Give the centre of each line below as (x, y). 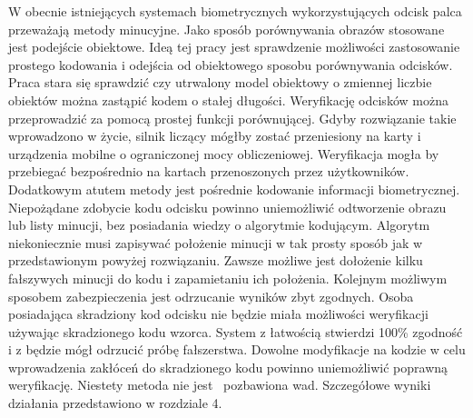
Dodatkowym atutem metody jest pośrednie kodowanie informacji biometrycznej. (234, 189)
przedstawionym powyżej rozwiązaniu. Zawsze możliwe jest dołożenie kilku (216, 260)
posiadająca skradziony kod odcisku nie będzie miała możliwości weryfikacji (218, 314)
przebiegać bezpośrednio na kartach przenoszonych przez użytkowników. (209, 171)
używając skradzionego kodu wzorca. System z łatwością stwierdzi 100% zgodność (236, 331)
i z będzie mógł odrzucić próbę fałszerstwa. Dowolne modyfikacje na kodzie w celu (237, 349)
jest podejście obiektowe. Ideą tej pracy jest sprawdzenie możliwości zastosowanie (234, 47)
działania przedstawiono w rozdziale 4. (115, 403)
